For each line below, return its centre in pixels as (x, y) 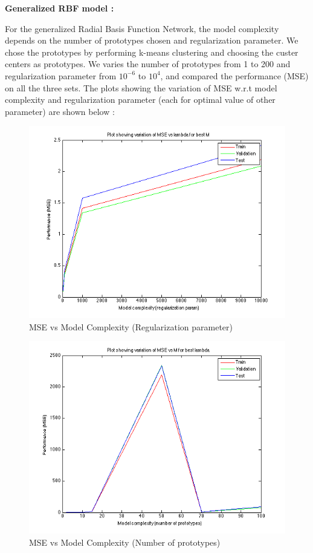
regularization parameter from (61, 75)
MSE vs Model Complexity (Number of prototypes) (125, 542)
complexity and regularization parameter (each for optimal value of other (140, 100)
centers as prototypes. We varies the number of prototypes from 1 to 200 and (148, 64)
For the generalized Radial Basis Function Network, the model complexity (142, 28)
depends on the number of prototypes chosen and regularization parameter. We (152, 40)
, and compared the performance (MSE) (234, 75)
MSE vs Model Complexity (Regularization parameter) (131, 326)
